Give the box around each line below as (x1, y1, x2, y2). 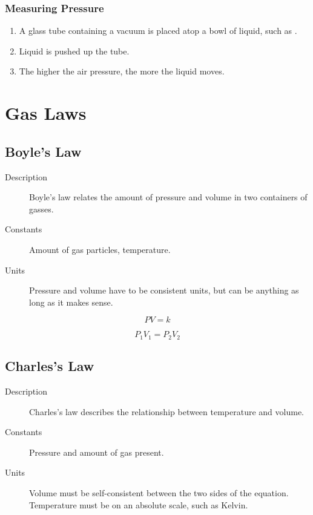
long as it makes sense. (29, 295, 113, 308)
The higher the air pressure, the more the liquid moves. (19, 65, 225, 77)
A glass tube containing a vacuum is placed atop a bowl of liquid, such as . (19, 24, 297, 37)
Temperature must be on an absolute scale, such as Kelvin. (29, 498, 248, 511)
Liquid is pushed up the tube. (19, 44, 130, 57)
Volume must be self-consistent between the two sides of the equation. (29, 486, 289, 499)
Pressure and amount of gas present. (29, 445, 164, 458)
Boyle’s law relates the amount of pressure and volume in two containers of (29, 191, 308, 203)
